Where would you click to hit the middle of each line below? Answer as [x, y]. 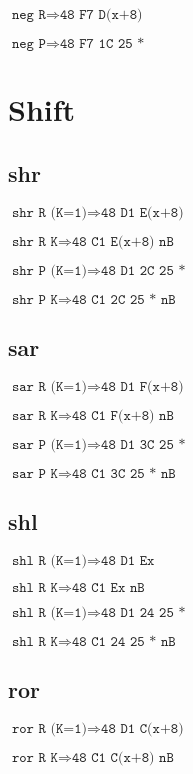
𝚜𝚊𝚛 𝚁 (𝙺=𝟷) [49, 386]
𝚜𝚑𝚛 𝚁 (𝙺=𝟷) [49, 212]
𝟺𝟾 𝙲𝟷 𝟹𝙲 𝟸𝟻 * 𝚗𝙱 [123, 473]
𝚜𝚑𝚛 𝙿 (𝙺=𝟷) [49, 270]
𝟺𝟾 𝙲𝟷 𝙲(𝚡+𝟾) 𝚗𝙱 [122, 758]
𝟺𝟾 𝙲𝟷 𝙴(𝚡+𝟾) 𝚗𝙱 [122, 241]
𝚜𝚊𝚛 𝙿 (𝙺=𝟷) [49, 444]
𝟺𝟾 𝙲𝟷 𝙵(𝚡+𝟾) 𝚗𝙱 [122, 415]
